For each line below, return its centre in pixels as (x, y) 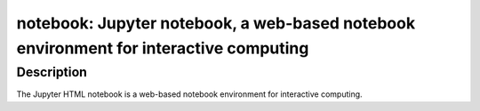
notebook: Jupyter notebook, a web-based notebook (216, 23)
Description (52, 72)
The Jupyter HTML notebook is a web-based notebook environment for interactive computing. (190, 94)
